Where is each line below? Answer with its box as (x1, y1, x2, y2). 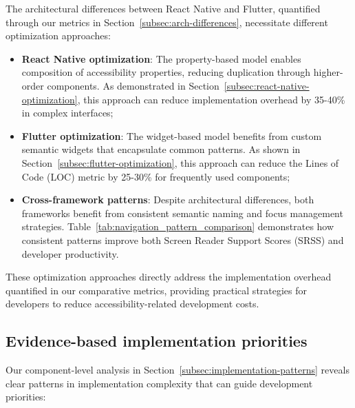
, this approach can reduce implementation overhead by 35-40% (77, 92, 345, 106)
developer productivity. (21, 246, 119, 261)
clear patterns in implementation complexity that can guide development (6, 376, 313, 390)
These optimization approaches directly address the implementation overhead (6, 269, 332, 284)
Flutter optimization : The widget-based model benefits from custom (21, 128, 322, 143)
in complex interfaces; (21, 105, 114, 120)
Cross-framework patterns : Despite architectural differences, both (21, 192, 314, 207)
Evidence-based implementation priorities (6, 330, 308, 351)
